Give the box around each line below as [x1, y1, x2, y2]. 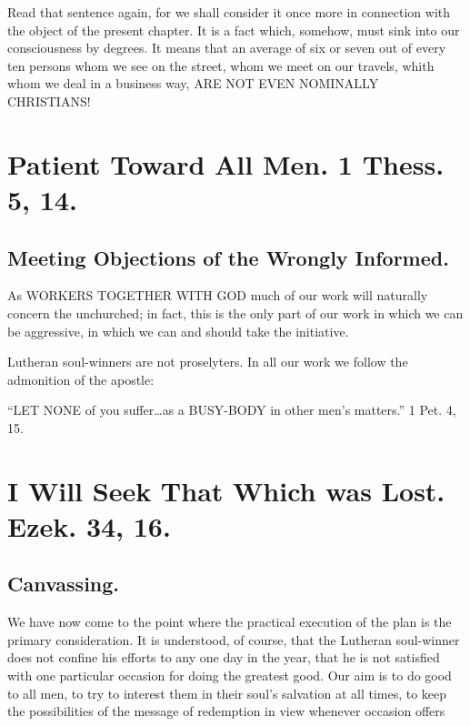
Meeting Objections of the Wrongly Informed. [7, 243, 449, 271]
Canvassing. [7, 570, 120, 598]
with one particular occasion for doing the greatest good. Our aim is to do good [7, 666, 452, 685]
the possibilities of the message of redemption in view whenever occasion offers [7, 701, 445, 721]
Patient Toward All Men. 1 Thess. [7, 145, 445, 182]
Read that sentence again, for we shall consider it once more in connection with [7, 3, 451, 21]
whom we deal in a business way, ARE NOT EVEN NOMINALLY [7, 74, 379, 93]
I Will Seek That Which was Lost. [7, 471, 445, 509]
